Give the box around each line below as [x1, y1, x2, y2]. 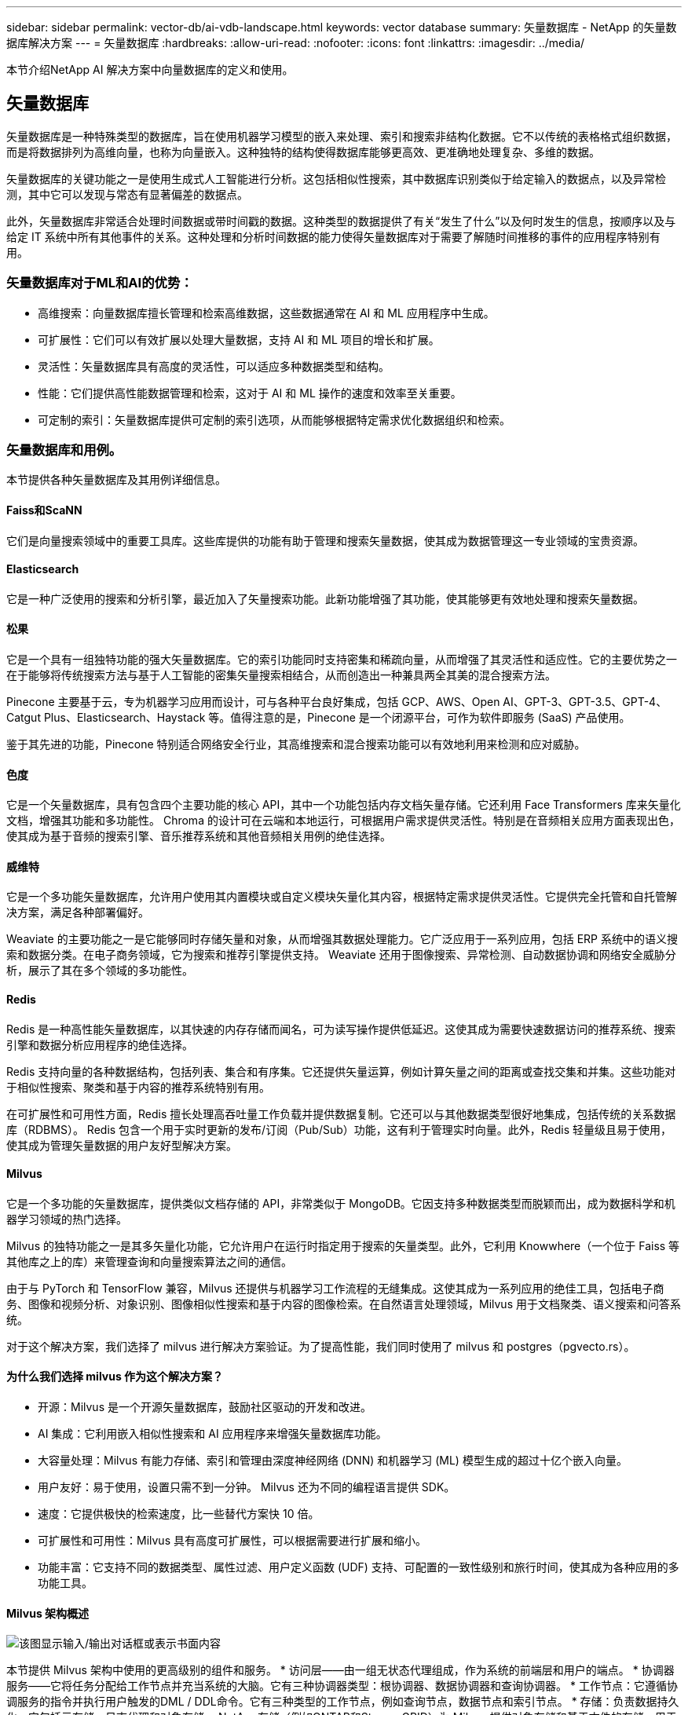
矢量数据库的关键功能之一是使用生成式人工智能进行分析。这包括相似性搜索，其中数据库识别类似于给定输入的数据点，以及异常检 [6, 171, 666, 185]
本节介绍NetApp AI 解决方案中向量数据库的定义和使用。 [6, 63, 294, 76]
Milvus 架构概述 [6, 1606, 90, 1620]
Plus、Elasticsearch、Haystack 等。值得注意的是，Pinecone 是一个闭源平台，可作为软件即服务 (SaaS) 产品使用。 [43, 711, 631, 724]
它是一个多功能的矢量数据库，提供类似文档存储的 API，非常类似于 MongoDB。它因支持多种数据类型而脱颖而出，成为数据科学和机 [6, 1196, 675, 1210]
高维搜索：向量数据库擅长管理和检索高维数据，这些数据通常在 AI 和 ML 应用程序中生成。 [38, 305, 495, 320]
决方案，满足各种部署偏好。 [6, 905, 149, 920]
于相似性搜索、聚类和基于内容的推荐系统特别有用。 [6, 1080, 270, 1094]
